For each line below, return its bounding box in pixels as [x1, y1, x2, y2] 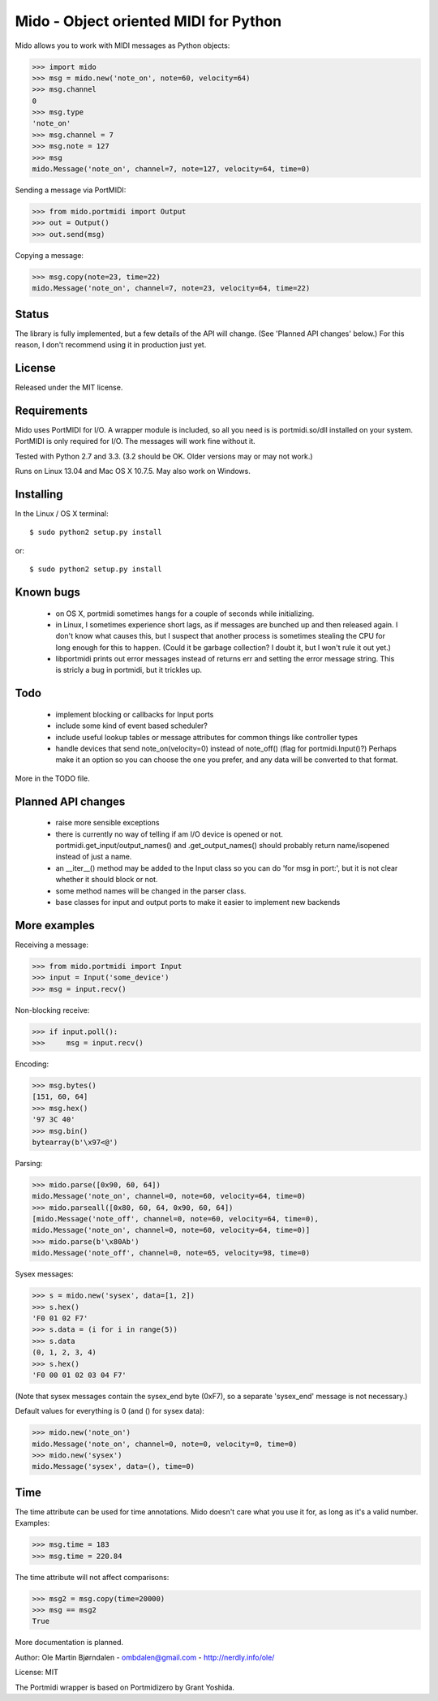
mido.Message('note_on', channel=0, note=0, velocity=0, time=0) [32, 1439, 298, 1449]
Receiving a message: [15, 940, 89, 950]
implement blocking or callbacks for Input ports [55, 709, 214, 719]
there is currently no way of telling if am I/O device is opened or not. [55, 829, 284, 839]
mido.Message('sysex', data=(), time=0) [32, 1462, 195, 1471]
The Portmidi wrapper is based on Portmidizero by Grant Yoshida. [15, 1682, 235, 1692]
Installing [15, 487, 64, 501]
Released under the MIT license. [15, 382, 123, 392]
